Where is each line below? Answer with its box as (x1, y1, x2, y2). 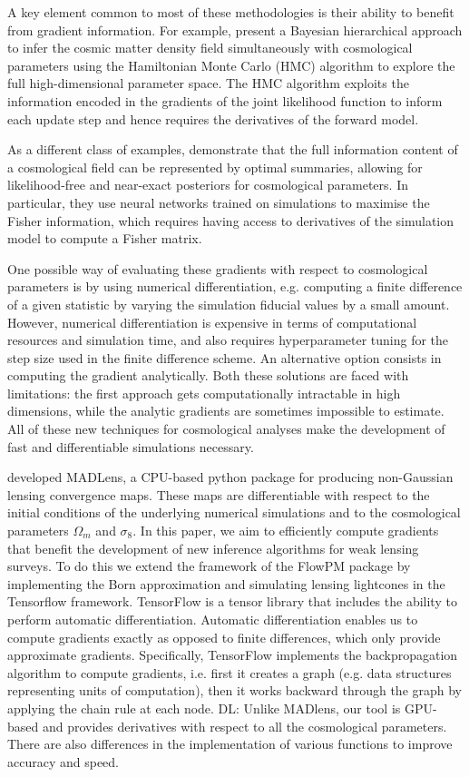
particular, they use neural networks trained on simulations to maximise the (7, 192, 430, 211)
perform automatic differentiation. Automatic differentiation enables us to (7, 610, 418, 628)
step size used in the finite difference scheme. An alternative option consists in (7, 348, 442, 367)
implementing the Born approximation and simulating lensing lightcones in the (7, 574, 445, 593)
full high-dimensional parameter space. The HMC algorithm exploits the (7, 74, 409, 93)
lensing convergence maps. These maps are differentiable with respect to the (7, 485, 430, 504)
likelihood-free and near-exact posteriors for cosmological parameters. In (7, 175, 408, 194)
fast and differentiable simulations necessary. (7, 437, 254, 456)
